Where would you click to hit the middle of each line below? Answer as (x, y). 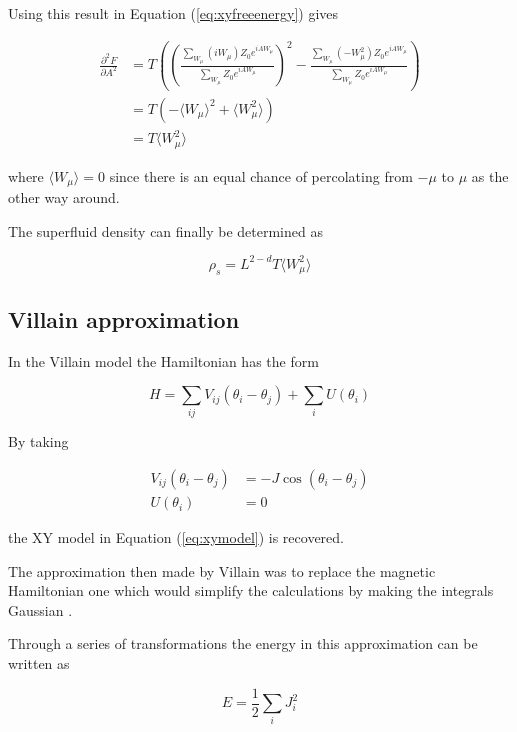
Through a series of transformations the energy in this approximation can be (243, 643)
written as (39, 663)
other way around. (64, 197)
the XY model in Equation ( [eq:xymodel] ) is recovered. (176, 537)
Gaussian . (40, 609)
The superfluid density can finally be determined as (165, 230)
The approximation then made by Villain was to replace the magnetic (222, 570)
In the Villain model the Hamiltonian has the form (163, 360)
